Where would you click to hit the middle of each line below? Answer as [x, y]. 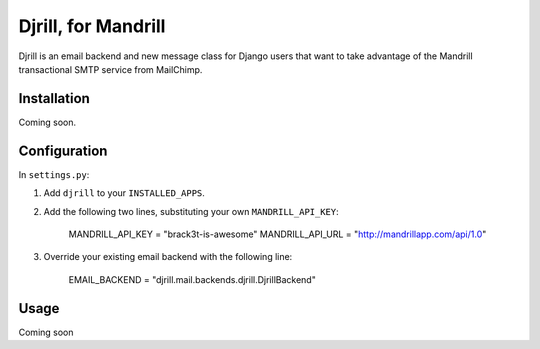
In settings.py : [54, 174]
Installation [54, 98]
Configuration [63, 150]
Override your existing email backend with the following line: [168, 257]
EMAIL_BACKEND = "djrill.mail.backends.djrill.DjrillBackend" [192, 279]
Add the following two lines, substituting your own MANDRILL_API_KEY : [191, 211]
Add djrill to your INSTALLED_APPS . [124, 193]
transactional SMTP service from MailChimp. [110, 69]
